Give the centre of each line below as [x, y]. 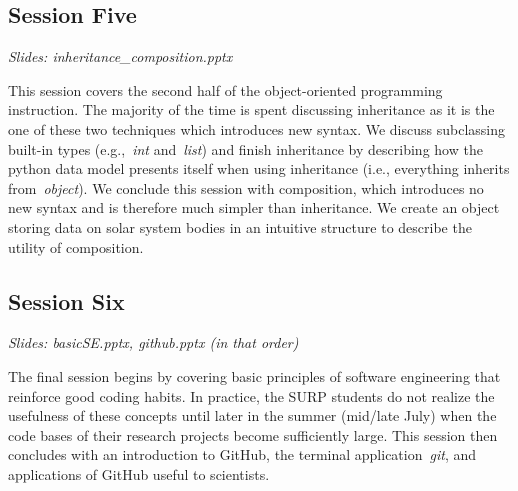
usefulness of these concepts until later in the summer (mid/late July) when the [252, 415]
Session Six [66, 300]
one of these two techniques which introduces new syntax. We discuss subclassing [256, 128]
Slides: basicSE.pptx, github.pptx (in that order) [153, 342]
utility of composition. [76, 246]
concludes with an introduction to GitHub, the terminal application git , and [242, 454]
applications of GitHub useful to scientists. [139, 473]
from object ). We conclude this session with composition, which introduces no [246, 187]
